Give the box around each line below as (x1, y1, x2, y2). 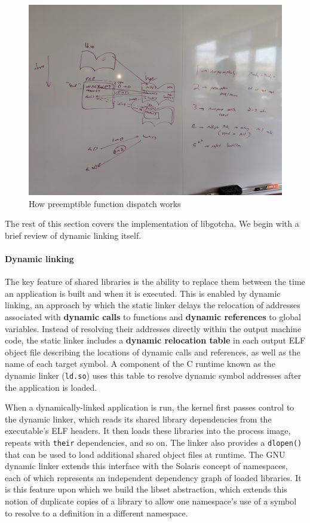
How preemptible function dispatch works (29, 197, 181, 209)
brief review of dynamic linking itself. (5, 229, 142, 241)
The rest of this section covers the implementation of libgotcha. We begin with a (5, 217, 299, 230)
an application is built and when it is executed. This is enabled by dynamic (5, 287, 281, 299)
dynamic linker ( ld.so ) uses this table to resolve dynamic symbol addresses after (5, 369, 302, 381)
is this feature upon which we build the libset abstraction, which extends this (5, 483, 287, 495)
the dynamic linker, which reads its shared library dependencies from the (5, 412, 272, 425)
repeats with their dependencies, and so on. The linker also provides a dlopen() (5, 436, 302, 448)
